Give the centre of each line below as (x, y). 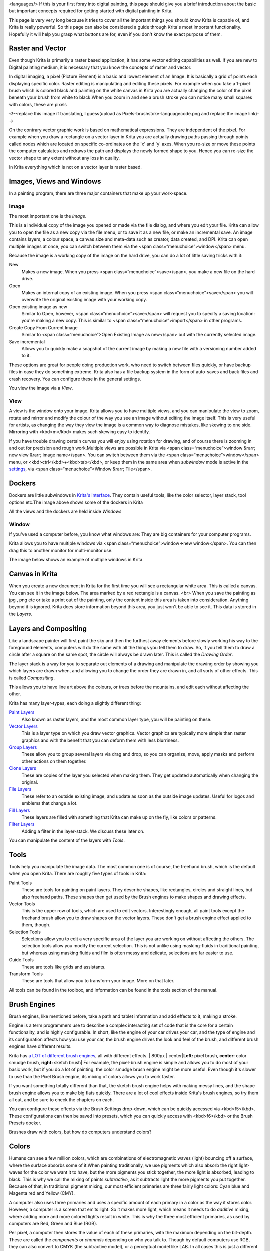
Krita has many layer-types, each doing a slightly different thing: (75, 703)
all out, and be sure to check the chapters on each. (62, 1100)
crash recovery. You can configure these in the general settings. (75, 379)
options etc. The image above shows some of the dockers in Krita (76, 502)
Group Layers (23, 747)
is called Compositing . (32, 678)
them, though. (36, 925)
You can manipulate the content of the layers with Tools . (67, 840)
